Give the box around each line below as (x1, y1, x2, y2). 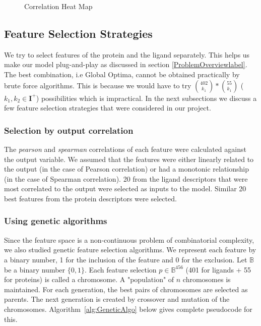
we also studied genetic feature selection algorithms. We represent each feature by (4, 244, 256, 255)
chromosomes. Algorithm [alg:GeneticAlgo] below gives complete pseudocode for (4, 303, 252, 314)
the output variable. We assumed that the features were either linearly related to (4, 153, 254, 164)
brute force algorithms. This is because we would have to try (4, 80, 191, 90)
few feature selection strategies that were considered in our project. (4, 102, 211, 113)
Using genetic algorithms (4, 214, 107, 227)
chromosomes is (182, 274, 231, 285)
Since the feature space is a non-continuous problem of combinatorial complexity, (4, 234, 254, 245)
